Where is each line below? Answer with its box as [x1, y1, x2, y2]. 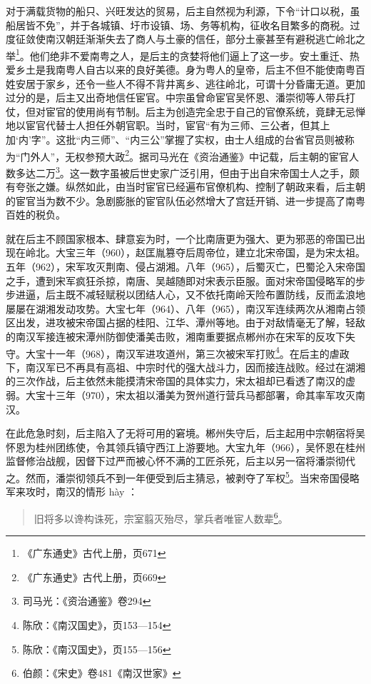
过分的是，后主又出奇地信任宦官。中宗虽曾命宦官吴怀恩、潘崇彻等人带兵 [6, 90, 345, 105]
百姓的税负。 [6, 207, 66, 222]
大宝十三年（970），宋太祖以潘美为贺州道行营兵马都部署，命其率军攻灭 [25, 388, 355, 403]
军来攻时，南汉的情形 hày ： [6, 484, 138, 499]
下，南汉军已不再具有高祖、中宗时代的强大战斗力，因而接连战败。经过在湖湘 [6, 359, 365, 374]
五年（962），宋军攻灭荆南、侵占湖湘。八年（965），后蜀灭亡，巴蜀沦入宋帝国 [6, 259, 365, 274]
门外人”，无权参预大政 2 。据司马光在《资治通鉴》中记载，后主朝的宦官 [20, 146, 350, 164]
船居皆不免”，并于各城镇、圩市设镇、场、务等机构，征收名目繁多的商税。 [6, 17, 350, 32]
